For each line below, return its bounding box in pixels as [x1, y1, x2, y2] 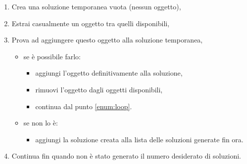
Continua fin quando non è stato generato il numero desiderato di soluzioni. [11, 151, 241, 161]
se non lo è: [23, 118, 58, 128]
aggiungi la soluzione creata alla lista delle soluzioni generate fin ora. [35, 134, 244, 144]
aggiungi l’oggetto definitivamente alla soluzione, [35, 68, 183, 78]
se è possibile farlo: [23, 51, 81, 61]
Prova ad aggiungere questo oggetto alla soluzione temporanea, [11, 35, 203, 45]
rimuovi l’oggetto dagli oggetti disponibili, [35, 84, 163, 94]
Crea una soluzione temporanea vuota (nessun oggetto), [11, 1, 181, 11]
